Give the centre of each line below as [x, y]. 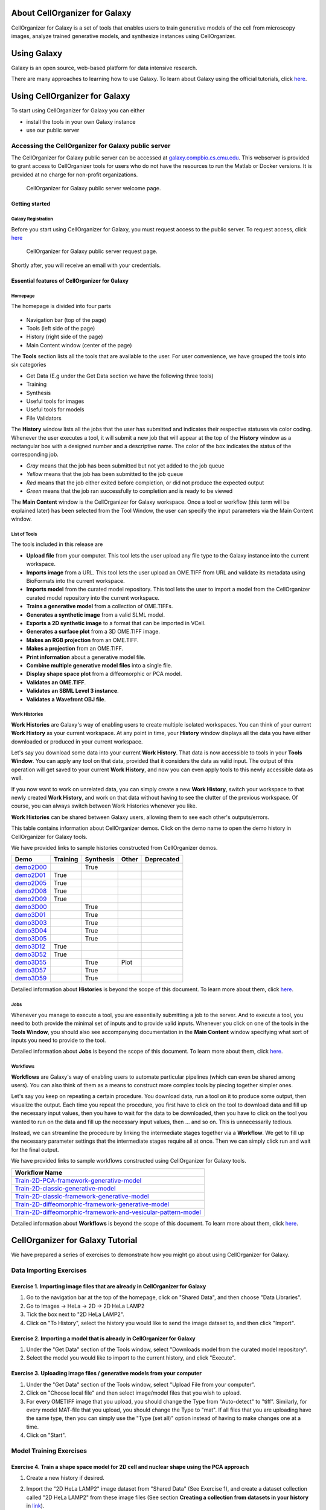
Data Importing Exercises [49, 1270]
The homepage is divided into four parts [61, 306]
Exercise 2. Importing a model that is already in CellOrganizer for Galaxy [103, 1338]
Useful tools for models [55, 410]
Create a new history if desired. [66, 1478]
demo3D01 [30, 915]
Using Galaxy [37, 53]
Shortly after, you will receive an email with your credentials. [86, 265]
